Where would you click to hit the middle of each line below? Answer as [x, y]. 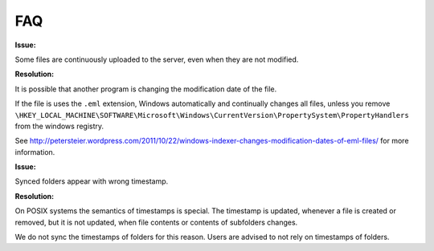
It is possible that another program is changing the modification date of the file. [146, 89]
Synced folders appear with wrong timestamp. [92, 181]
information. [35, 152]
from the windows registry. [59, 126]
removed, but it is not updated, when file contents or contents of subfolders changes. [156, 222]
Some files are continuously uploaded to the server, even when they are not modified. [157, 59]
